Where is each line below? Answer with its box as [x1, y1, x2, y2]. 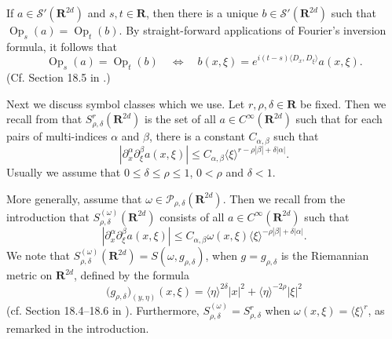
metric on [6, 267, 53, 283]
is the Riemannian [280, 247, 369, 264]
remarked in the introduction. [6, 319, 149, 336]
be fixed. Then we [300, 95, 387, 111]
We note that [6, 247, 70, 264]
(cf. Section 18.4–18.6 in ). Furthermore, [6, 302, 200, 319]
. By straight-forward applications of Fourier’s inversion [119, 22, 387, 38]
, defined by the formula [73, 267, 189, 283]
